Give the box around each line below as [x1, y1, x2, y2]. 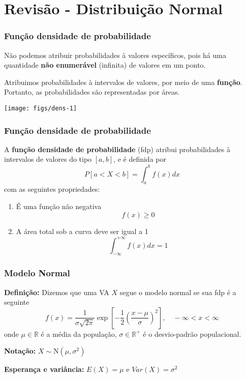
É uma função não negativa [16, 200, 102, 211]
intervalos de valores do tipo [4, 154, 92, 164]
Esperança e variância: [4, 364, 84, 374]
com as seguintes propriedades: [4, 184, 100, 194]
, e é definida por [113, 154, 166, 164]
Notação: [4, 345, 36, 356]
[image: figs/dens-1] [4, 104, 77, 112]
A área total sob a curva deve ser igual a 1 [16, 225, 148, 236]
